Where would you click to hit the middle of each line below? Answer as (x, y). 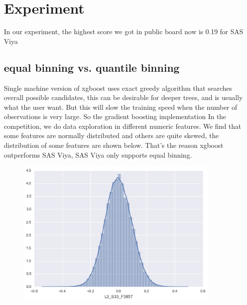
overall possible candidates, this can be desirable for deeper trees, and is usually (123, 97)
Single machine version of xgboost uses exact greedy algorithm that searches (118, 88)
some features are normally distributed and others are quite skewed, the (112, 135)
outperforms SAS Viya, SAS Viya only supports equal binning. (98, 154)
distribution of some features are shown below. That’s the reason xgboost (114, 145)
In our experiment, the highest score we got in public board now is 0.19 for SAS (124, 31)
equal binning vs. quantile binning (92, 67)
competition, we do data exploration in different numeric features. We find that (123, 126)
